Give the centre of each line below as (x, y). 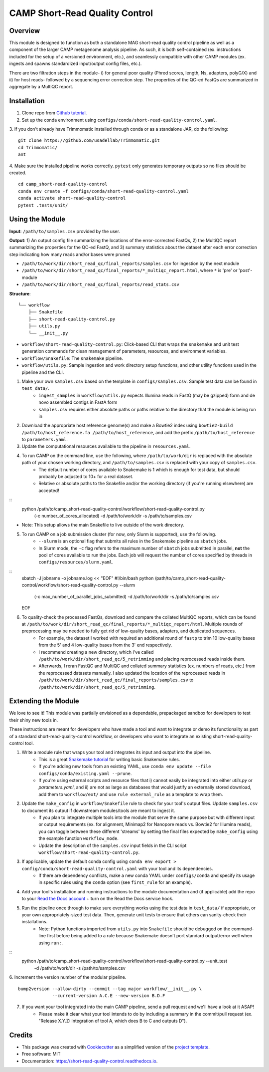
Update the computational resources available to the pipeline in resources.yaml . (106, 446)
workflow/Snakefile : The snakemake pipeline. (72, 358)
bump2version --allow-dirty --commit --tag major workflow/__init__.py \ (110, 989)
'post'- (245, 270)
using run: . (51, 943)
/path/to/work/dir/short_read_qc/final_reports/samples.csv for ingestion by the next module (130, 264)
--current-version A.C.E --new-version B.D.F (109, 995)
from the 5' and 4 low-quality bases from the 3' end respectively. (105, 645)
